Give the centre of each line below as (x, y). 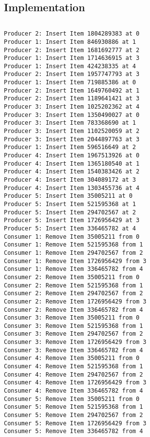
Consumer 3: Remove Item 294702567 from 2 (74, 334)
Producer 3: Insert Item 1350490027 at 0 (72, 115)
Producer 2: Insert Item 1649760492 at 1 (72, 90)
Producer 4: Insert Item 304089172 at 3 (70, 180)
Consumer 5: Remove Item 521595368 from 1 (74, 407)
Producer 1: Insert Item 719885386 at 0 (70, 83)
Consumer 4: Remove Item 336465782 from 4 (74, 391)
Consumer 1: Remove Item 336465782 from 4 (74, 269)
